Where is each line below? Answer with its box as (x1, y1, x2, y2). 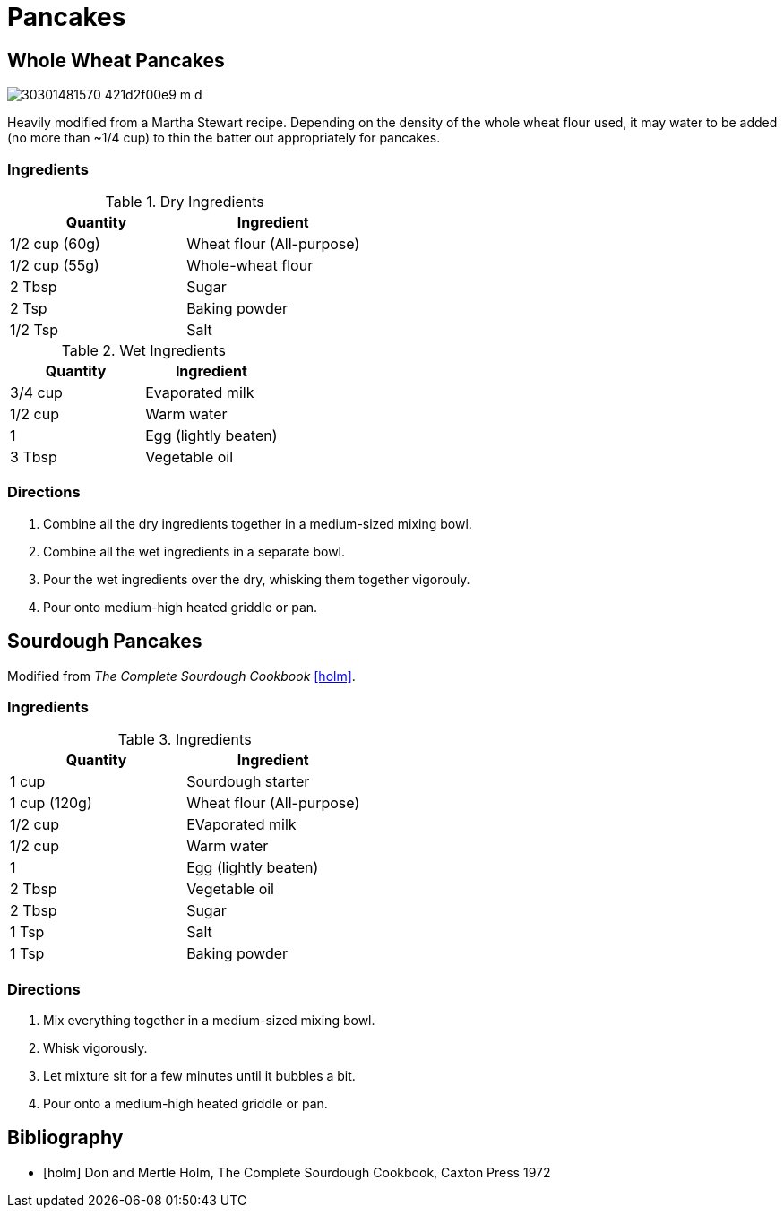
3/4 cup (10, 383, 63, 401)
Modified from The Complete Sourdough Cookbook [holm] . (7, 668, 356, 684)
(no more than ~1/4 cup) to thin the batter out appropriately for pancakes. (7, 130, 441, 146)
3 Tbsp (10, 447, 57, 466)
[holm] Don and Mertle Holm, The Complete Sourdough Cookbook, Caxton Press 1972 (43, 1164, 551, 1180)
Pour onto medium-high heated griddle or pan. (43, 599, 318, 615)
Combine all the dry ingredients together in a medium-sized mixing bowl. (43, 515, 472, 531)
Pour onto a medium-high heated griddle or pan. (43, 1096, 328, 1112)
